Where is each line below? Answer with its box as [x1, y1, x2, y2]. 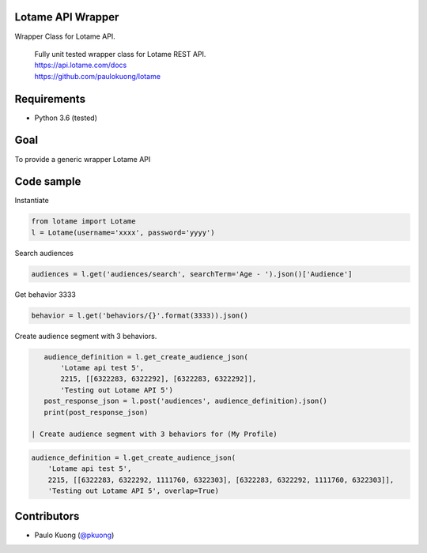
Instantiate [14, 196, 49, 205]
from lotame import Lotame [31, 217, 136, 226]
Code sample [14, 175, 81, 189]
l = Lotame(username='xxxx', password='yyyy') [31, 228, 215, 237]
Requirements [14, 92, 86, 106]
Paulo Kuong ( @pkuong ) [34, 530, 115, 540]
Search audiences [14, 248, 74, 258]
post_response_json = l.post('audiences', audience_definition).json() [43, 397, 328, 406]
